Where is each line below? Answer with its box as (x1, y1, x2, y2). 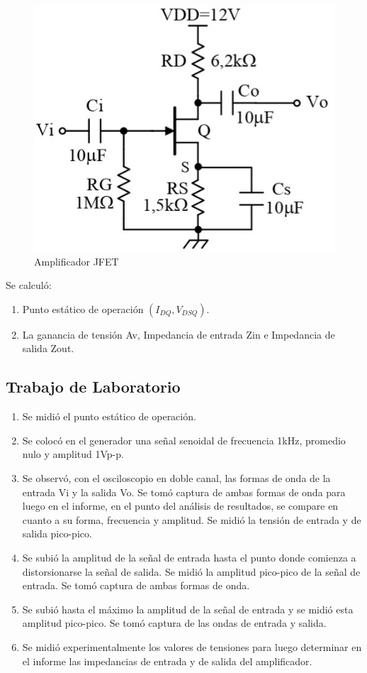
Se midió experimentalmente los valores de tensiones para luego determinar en (22, 639, 362, 654)
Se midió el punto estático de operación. (22, 409, 196, 424)
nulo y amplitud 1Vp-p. (22, 447, 124, 461)
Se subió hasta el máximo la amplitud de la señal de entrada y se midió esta (22, 601, 354, 616)
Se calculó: (6, 278, 52, 292)
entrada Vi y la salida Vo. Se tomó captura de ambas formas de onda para (22, 484, 346, 499)
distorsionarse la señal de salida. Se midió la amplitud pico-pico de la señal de (22, 564, 361, 579)
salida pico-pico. (22, 526, 92, 541)
